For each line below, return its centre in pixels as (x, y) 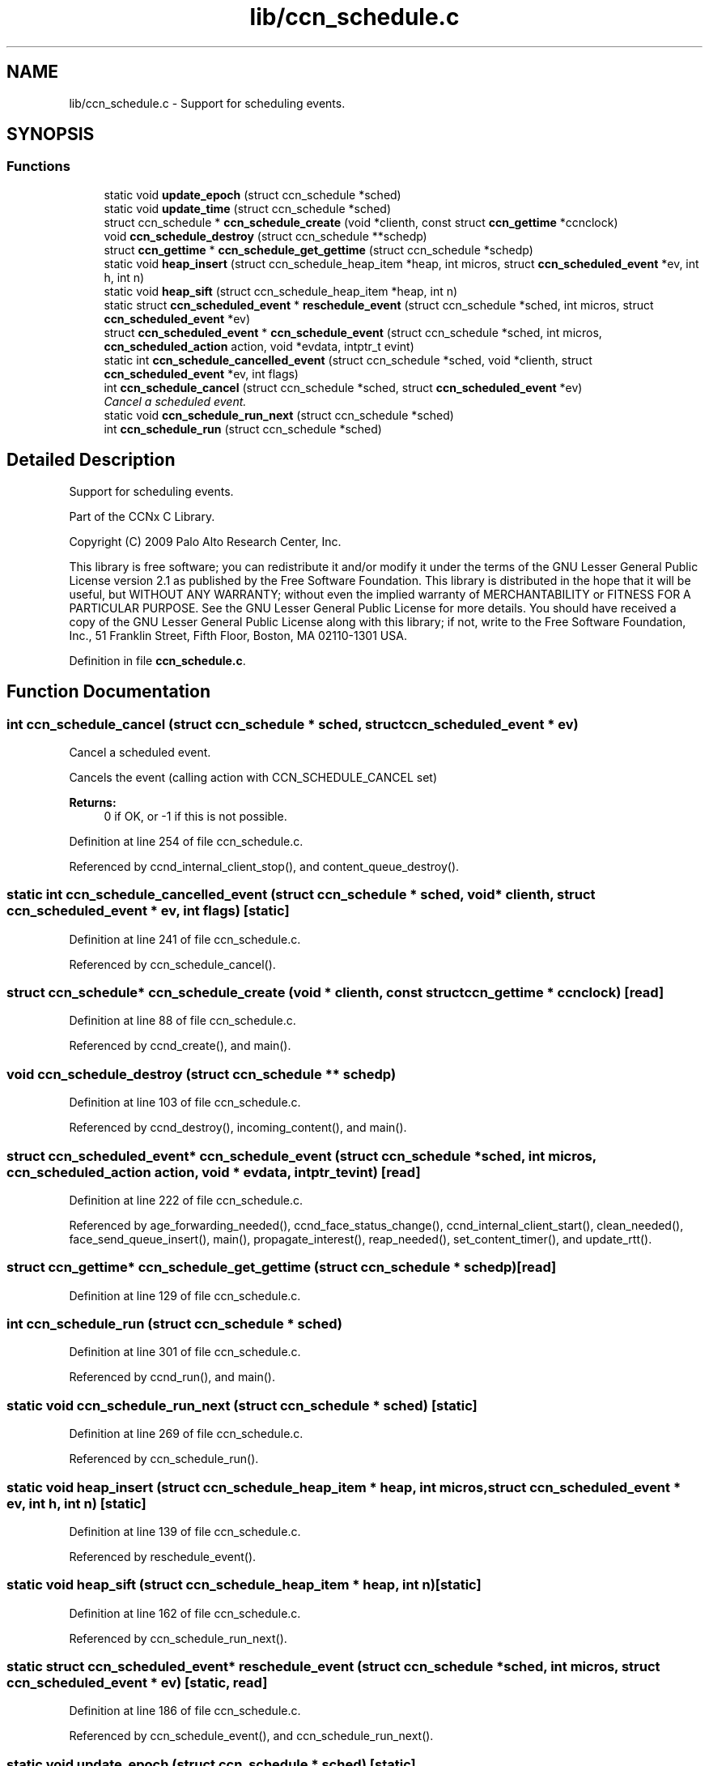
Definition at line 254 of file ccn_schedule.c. (186, 841)
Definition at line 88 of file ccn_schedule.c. (183, 1021)
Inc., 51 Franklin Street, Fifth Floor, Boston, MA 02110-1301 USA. (238, 635)
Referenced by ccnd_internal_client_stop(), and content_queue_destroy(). (264, 866)
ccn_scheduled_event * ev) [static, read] (137, 1683)
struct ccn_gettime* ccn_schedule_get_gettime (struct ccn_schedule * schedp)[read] (282, 1267)
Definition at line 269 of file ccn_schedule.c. (186, 1434)
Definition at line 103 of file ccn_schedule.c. (185, 1103)
